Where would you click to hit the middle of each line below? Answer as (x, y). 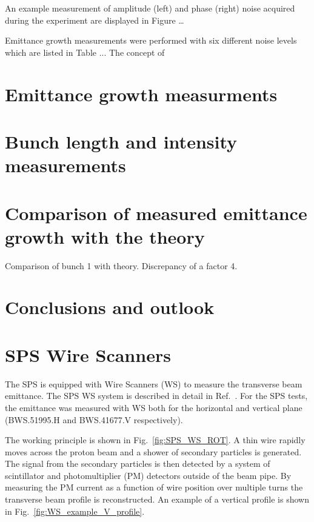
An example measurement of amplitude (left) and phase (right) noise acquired (150, 8)
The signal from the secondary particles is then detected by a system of (138, 463)
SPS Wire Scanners (88, 354)
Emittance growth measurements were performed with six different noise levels (151, 40)
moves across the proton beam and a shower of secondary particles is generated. (153, 451)
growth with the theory (105, 236)
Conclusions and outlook (110, 307)
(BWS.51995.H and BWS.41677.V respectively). (94, 419)
